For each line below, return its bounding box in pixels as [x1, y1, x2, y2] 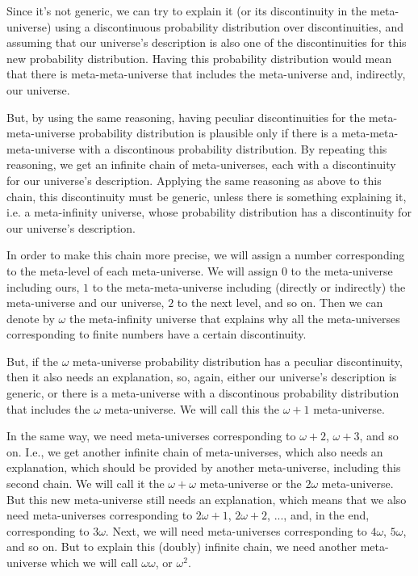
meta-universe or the [199, 475, 302, 492]
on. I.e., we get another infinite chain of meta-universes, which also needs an [6, 443, 383, 460]
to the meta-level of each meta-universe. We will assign [6, 262, 278, 279]
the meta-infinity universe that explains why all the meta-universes [69, 309, 400, 326]
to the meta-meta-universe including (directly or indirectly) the [92, 278, 406, 295]
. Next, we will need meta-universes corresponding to [105, 522, 367, 539]
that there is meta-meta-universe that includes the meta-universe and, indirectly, [6, 65, 406, 82]
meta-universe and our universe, [6, 294, 165, 311]
